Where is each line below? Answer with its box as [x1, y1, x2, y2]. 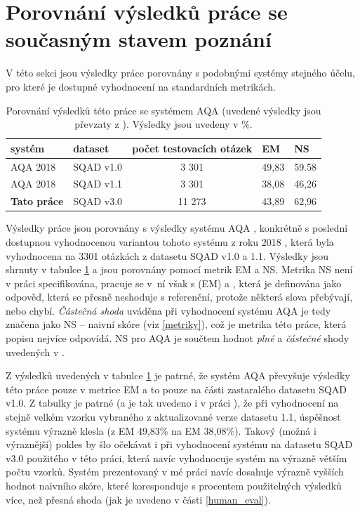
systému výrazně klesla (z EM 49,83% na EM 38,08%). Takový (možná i [6, 423, 316, 438]
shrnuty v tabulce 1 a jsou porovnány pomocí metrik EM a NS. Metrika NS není [6, 262, 353, 277]
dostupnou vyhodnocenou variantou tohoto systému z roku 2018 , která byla [6, 234, 334, 249]
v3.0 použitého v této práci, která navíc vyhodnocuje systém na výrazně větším [6, 450, 347, 465]
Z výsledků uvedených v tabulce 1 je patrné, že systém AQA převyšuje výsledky [6, 368, 350, 383]
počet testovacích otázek [132, 140, 253, 155]
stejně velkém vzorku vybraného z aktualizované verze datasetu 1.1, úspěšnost [6, 409, 341, 424]
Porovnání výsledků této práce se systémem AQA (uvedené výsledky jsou [6, 103, 321, 117]
